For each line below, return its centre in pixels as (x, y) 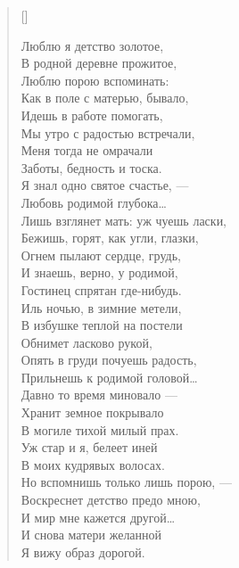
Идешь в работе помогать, (92, 115)
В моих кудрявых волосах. (93, 464)
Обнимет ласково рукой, (87, 342)
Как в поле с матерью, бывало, (105, 98)
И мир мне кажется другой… (98, 517)
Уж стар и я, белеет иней (89, 447)
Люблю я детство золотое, (92, 45)
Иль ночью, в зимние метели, (101, 307)
